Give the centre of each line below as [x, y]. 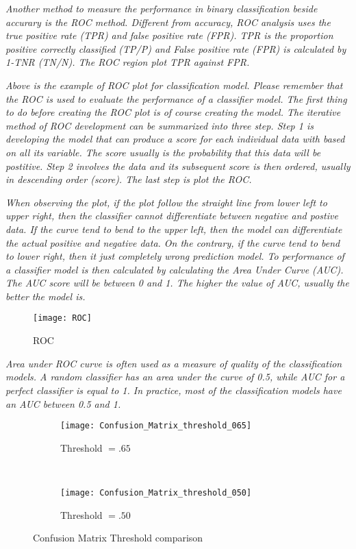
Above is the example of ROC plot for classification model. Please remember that [174, 85]
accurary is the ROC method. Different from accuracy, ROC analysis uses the [168, 22]
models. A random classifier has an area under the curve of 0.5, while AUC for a [175, 377]
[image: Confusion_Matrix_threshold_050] [156, 492]
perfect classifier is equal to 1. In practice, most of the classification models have [174, 390]
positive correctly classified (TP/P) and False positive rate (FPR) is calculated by [176, 48]
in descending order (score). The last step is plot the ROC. [129, 179]
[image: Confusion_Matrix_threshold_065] [156, 426]
